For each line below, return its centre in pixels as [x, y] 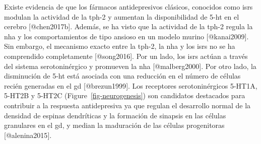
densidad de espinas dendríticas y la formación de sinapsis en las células [115, 115]
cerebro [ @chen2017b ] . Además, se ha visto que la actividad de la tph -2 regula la [128, 26]
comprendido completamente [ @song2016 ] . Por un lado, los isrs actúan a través [126, 56]
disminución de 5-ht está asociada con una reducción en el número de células [122, 76]
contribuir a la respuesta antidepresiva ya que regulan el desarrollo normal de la [127, 105]
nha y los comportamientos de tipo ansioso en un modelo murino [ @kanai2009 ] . [126, 36]
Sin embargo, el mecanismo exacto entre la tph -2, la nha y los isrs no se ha [120, 46]
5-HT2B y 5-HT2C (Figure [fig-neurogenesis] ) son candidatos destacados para [125, 95]
